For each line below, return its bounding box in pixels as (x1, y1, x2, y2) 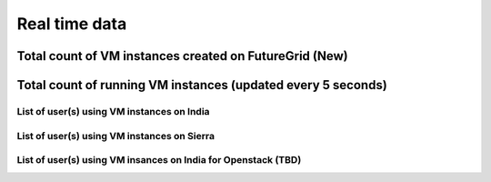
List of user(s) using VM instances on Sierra (16, 129, 215, 142)
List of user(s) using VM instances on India (16, 105, 210, 117)
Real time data (16, 14, 127, 34)
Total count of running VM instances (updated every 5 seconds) (16, 77, 388, 93)
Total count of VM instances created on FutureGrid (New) (16, 48, 349, 64)
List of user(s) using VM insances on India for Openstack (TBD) (16, 154, 302, 167)
